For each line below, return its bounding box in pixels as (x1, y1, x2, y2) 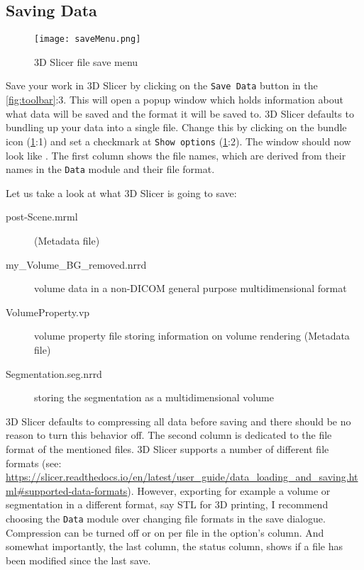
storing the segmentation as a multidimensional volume (34, 390, 274, 405)
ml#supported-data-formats (6, 483, 128, 498)
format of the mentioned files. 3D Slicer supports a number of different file (6, 441, 329, 456)
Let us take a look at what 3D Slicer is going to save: (6, 185, 237, 200)
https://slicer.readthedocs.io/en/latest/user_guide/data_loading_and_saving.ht (6, 469, 358, 484)
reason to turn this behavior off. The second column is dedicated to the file (6, 428, 332, 442)
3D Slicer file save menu (34, 54, 138, 69)
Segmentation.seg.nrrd (6, 366, 102, 381)
